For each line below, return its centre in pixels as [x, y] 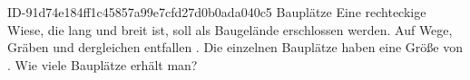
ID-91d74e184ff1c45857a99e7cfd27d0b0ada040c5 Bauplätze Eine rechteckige [217, 12]
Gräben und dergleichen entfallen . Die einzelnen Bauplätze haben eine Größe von [235, 47]
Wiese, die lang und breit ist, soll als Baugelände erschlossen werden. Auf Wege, [230, 29]
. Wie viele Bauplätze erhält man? [103, 64]
